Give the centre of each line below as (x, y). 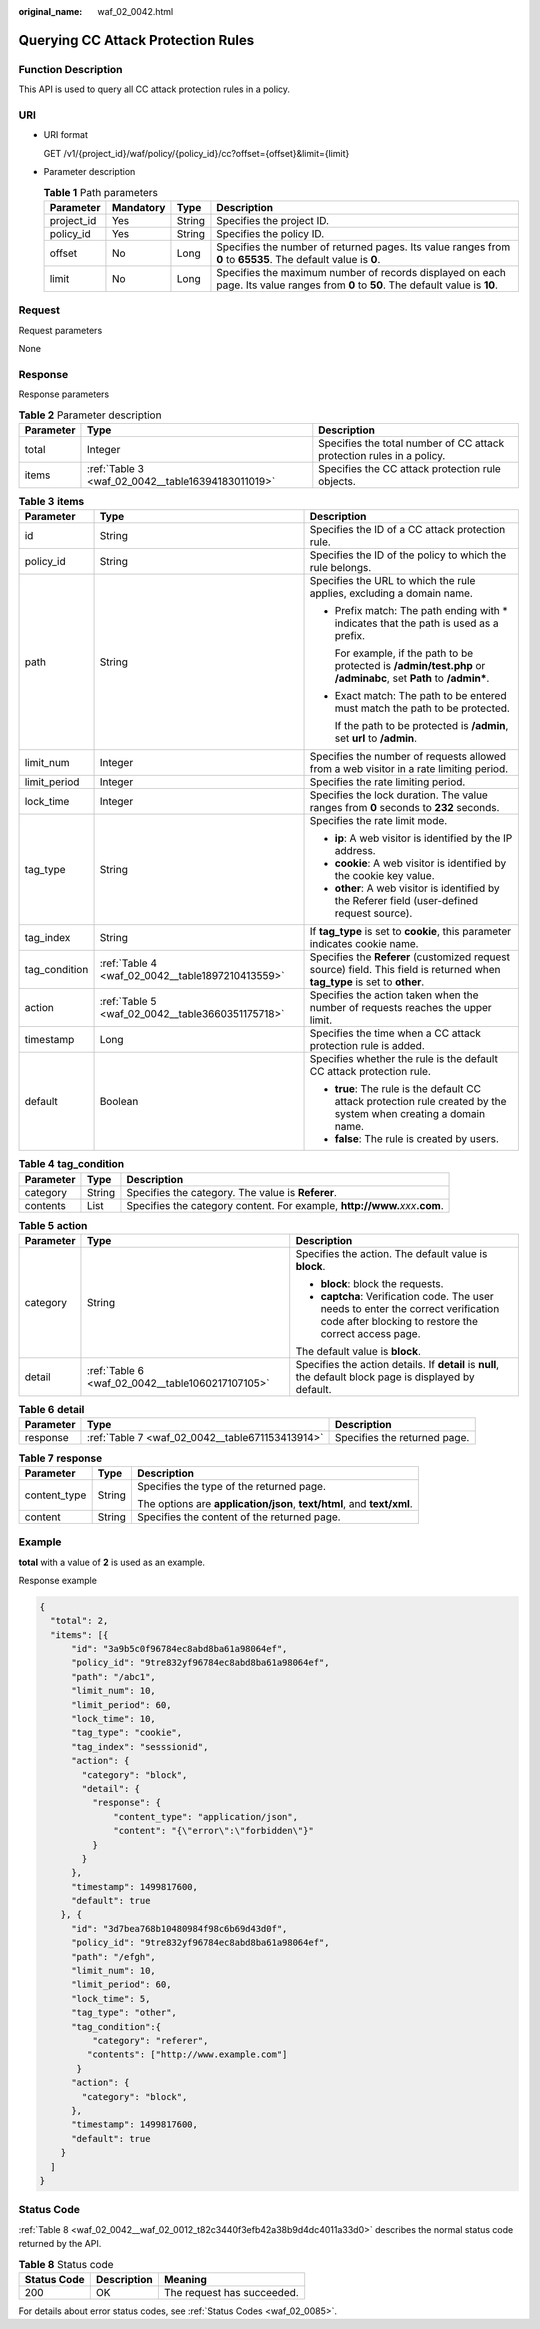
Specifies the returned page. (402, 1438)
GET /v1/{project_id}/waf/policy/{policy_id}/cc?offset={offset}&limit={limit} (196, 153)
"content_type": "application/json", (206, 1816)
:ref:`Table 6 (115, 1371)
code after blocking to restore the (399, 1322)
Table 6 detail (51, 1410)
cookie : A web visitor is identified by (420, 863)
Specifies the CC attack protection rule (410, 468)
